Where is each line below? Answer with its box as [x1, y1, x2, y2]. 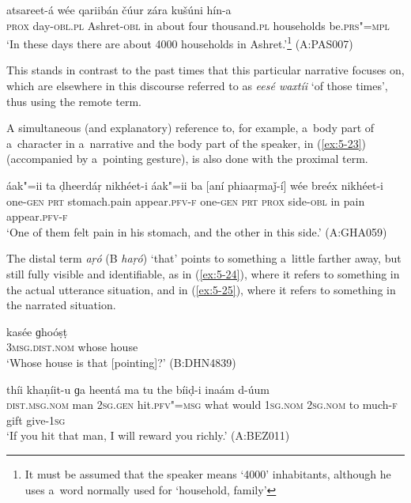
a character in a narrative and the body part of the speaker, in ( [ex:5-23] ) [6, 134, 366, 151]
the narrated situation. [6, 297, 116, 313]
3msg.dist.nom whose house [6, 338, 138, 355]
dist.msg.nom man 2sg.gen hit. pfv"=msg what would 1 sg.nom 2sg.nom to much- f [6, 396, 398, 413]
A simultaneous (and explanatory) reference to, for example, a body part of [6, 119, 375, 136]
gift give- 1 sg [6, 411, 66, 428]
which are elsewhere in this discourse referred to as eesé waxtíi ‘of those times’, [6, 78, 388, 94]
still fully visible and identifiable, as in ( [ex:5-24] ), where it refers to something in [6, 265, 400, 282]
